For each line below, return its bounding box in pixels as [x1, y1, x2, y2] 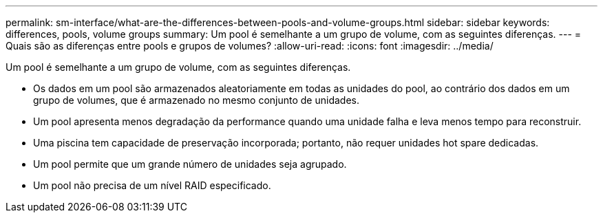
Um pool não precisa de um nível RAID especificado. [33, 179, 271, 191]
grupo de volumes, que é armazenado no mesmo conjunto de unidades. [33, 94, 360, 106]
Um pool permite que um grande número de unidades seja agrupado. [33, 158, 347, 170]
